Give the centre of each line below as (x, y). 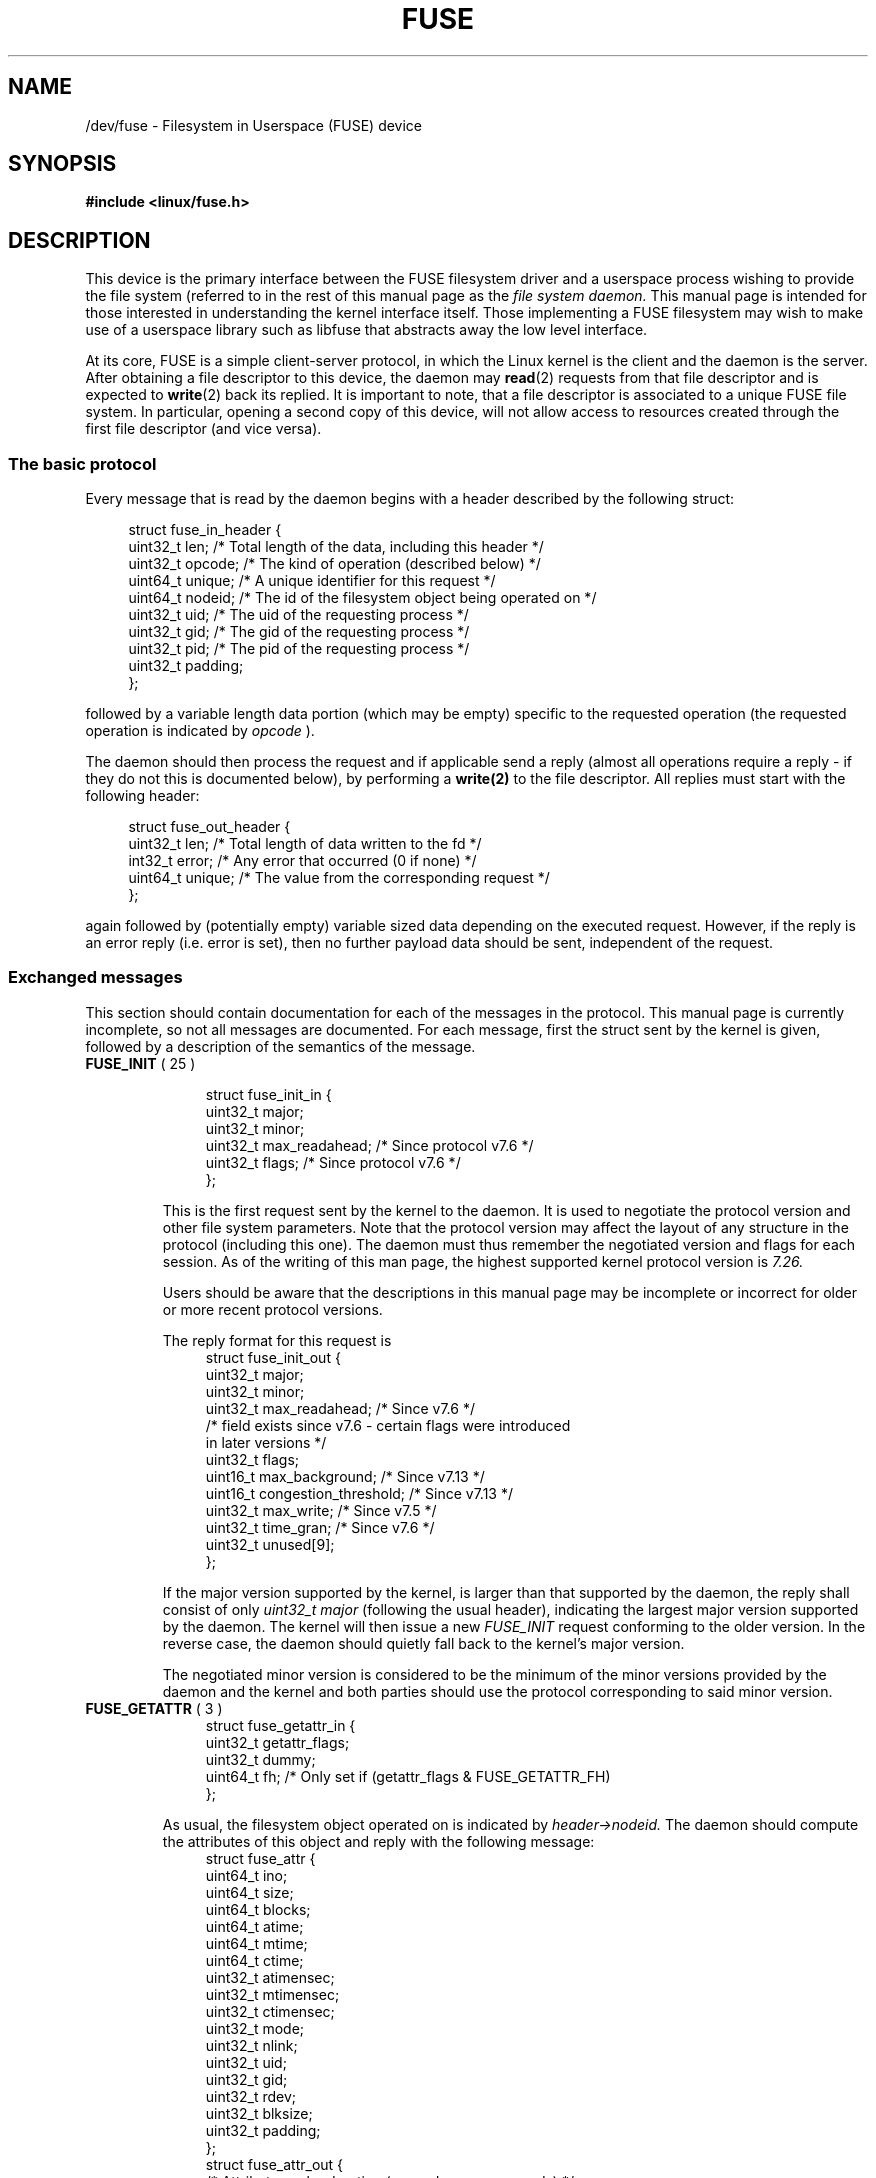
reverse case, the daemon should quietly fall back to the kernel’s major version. (423, 1643)
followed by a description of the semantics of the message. (280, 1046)
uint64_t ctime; (254, 1960)
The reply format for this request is (277, 1340)
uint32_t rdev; (250, 2096)
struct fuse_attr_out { (274, 2164)
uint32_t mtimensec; (272, 1994)
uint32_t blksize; (259, 2113)
